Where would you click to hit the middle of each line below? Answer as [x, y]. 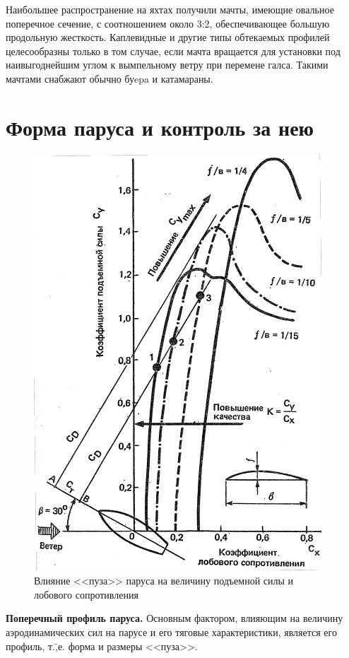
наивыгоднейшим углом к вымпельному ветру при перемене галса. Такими [167, 65]
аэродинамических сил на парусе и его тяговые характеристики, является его [171, 632]
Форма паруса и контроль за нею [160, 127]
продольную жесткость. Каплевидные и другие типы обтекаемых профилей [168, 37]
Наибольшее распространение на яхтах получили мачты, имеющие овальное [170, 9]
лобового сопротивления [86, 594]
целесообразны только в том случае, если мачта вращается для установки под [173, 51]
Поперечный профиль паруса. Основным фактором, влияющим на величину [174, 618]
